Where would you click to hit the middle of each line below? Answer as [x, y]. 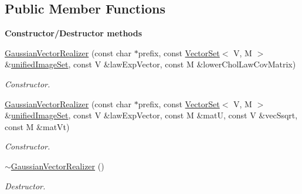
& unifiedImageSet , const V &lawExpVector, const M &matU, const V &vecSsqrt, [151, 115]
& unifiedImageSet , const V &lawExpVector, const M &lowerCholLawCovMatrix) [150, 64]
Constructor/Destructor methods [74, 33]
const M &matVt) [37, 126]
